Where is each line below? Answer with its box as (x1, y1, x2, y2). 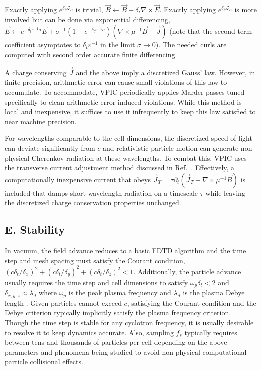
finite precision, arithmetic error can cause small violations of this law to (5, 77, 227, 87)
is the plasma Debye (183, 287, 245, 298)
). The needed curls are (155, 39, 227, 50)
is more (234, 4, 257, 15)
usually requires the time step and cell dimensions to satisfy (5, 277, 188, 287)
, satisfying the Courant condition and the (127, 297, 256, 308)
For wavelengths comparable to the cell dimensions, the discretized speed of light (5, 133, 252, 143)
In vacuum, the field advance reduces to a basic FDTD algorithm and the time (5, 245, 246, 256)
